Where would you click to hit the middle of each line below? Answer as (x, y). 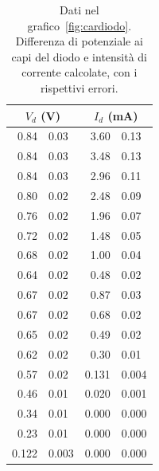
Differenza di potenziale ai (79, 41)
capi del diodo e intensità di (79, 56)
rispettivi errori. (79, 87)
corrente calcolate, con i (79, 72)
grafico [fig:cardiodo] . (79, 25)
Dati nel (79, 10)
